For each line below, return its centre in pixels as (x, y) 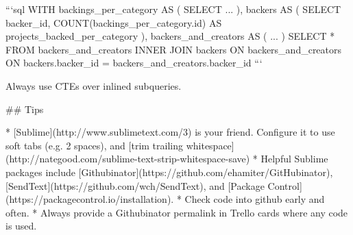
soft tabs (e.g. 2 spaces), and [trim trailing (94, 145)
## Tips (25, 109)
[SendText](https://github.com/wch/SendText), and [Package (135, 185)
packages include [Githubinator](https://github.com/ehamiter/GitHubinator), (169, 172)
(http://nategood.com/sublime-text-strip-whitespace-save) (128, 159)
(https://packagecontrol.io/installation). (90, 199)
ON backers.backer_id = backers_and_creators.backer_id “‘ (134, 63)
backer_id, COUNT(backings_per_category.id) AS (114, 22)
